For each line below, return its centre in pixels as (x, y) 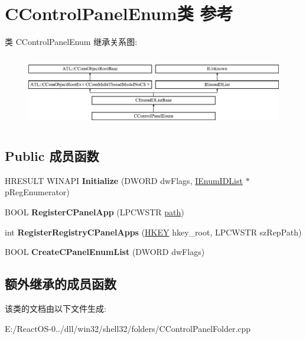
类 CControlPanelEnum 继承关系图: (71, 42)
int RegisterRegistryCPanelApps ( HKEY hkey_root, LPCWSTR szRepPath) (153, 232)
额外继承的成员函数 (61, 284)
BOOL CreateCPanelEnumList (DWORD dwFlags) (105, 252)
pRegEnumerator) (37, 192)
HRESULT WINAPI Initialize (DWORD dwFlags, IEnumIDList (124, 180)
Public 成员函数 (52, 155)
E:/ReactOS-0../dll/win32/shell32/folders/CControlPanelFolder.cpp (128, 328)
